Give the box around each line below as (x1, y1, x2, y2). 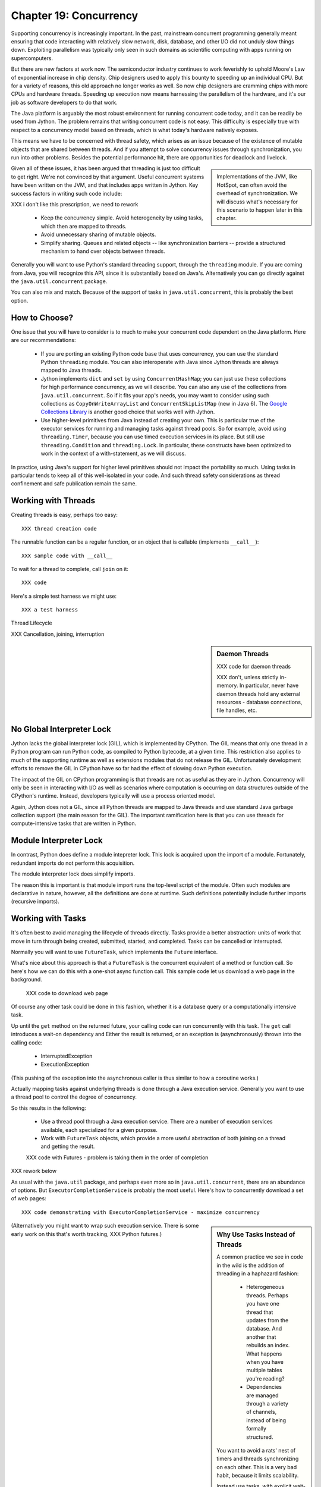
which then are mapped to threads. (40, 222, 127, 230)
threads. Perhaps (246, 1291, 288, 1299)
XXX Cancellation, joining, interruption (11, 630, 105, 638)
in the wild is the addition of (216, 1262, 285, 1269)
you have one (246, 1300, 279, 1307)
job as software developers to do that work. (11, 99, 118, 106)
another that (246, 1333, 276, 1341)
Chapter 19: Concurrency (11, 9, 139, 22)
